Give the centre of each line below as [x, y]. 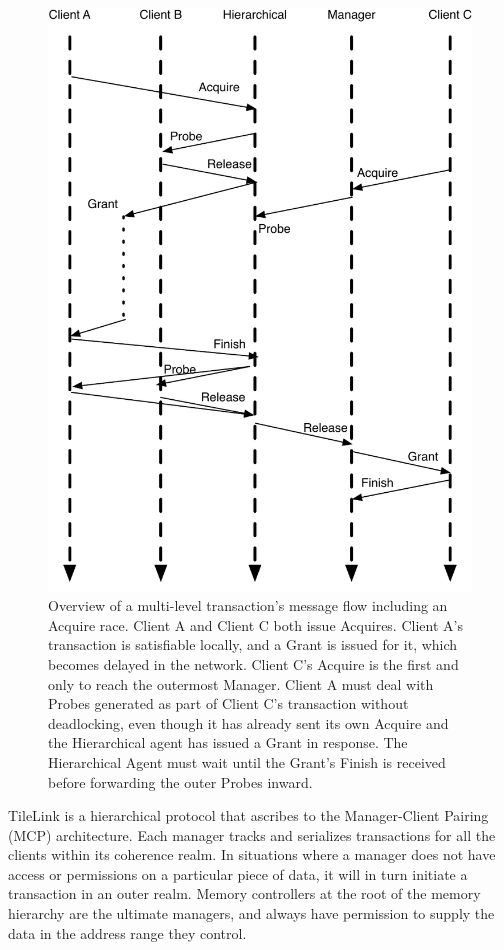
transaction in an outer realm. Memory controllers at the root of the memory [244, 893]
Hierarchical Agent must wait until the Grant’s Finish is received [247, 761]
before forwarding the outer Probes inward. [180, 781]
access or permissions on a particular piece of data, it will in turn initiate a [238, 873]
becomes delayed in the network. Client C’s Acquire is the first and [253, 663]
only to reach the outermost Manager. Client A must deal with [241, 683]
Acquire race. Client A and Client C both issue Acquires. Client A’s [255, 624]
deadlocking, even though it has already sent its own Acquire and [248, 722]
